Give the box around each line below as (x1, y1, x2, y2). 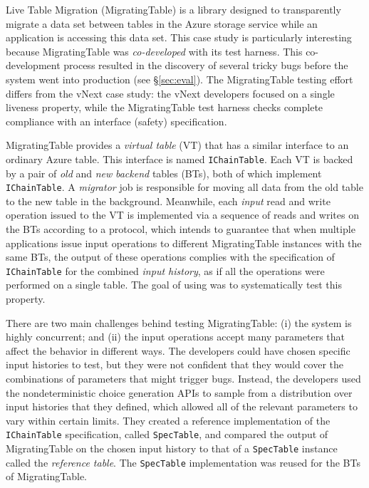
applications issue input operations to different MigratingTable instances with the (6, 235, 362, 250)
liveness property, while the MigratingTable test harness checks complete (6, 100, 323, 115)
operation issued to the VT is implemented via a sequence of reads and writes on (6, 207, 359, 222)
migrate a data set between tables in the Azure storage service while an (6, 16, 318, 31)
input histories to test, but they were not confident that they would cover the (6, 357, 344, 372)
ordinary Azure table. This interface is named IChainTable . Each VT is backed (6, 151, 353, 166)
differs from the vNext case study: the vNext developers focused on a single (6, 85, 335, 100)
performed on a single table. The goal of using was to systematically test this (6, 277, 342, 292)
